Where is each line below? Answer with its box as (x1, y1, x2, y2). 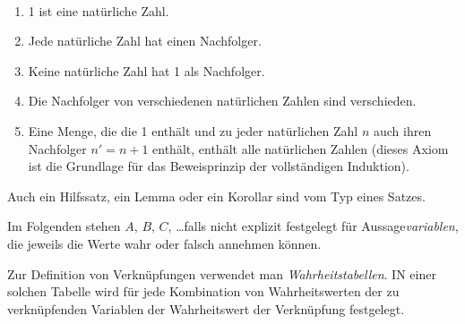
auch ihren (373, 121, 432, 140)
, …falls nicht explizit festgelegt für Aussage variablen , (168, 217, 459, 235)
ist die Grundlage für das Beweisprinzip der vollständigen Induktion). (28, 157, 409, 175)
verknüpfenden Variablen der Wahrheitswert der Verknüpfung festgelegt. (7, 299, 405, 318)
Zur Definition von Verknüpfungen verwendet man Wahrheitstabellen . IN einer (7, 264, 436, 283)
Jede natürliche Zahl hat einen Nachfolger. (28, 31, 262, 50)
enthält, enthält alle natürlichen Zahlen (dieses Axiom (152, 139, 449, 158)
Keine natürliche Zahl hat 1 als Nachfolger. (28, 61, 265, 80)
